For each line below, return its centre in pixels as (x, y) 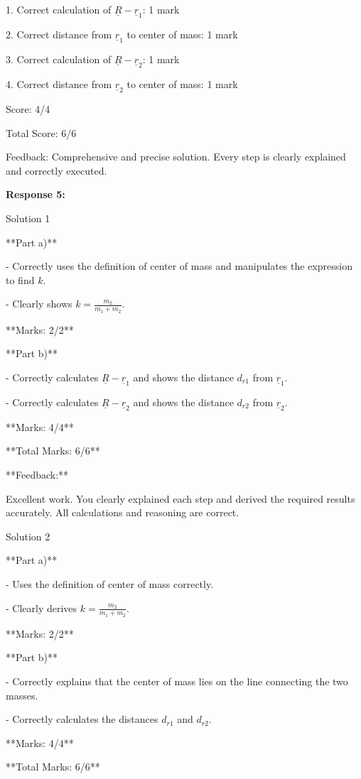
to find (20, 279)
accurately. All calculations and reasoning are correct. (123, 512)
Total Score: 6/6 (41, 132)
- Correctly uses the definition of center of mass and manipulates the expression (179, 266)
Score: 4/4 (28, 109)
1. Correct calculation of (59, 9)
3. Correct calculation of (59, 59)
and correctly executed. (56, 170)
